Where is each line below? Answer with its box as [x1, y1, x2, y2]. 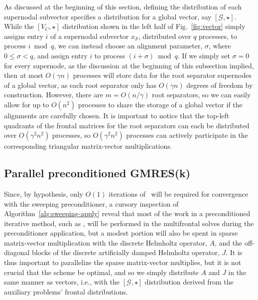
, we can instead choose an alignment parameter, [54, 40, 203, 51]
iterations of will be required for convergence [109, 188, 249, 199]
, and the [215, 237, 243, 248]
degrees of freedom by [186, 79, 253, 90]
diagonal [4, 247, 30, 258]
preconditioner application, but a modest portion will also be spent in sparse [4, 228, 238, 238]
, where [209, 40, 231, 51]
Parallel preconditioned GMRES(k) [4, 165, 191, 181]
